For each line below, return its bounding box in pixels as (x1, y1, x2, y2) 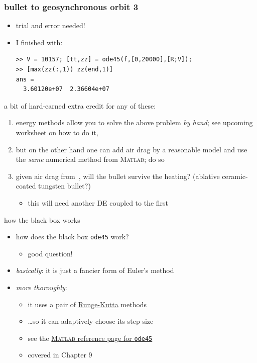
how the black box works (4, 214, 80, 225)
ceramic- (222, 170, 248, 181)
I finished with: (16, 37, 63, 47)
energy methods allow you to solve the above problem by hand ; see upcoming (16, 117, 253, 128)
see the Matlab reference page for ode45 (28, 332, 153, 343)
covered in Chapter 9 (28, 349, 92, 360)
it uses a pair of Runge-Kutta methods (28, 299, 147, 309)
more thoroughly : (16, 282, 67, 292)
